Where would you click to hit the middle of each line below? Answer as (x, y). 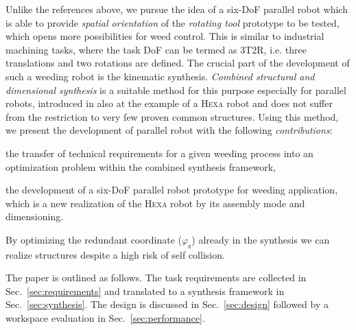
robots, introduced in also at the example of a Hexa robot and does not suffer (169, 103)
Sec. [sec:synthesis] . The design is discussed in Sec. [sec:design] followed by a (167, 304)
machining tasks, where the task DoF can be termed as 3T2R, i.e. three (156, 49)
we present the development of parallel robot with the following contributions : (169, 130)
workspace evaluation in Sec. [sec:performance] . (105, 318)
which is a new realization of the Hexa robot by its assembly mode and (155, 203)
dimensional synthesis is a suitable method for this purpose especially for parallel (176, 90)
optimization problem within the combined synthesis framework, (141, 166)
